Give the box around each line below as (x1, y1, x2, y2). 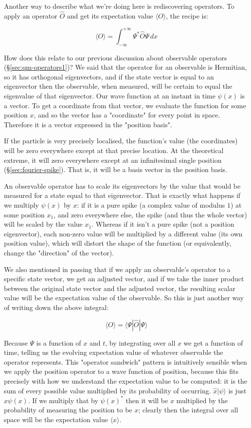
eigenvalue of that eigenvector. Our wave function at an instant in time (4, 91, 215, 101)
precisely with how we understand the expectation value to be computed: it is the (4, 375, 248, 386)
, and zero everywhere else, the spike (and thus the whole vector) (54, 209, 247, 219)
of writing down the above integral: (4, 302, 109, 312)
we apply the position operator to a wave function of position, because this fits (4, 366, 238, 376)
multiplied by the (176, 395, 228, 405)
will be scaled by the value (4, 219, 83, 229)
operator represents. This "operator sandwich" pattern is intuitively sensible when (4, 356, 247, 367)
